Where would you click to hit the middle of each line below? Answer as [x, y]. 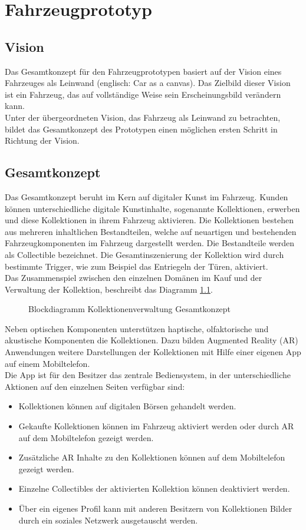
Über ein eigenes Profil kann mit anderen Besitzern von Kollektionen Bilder [155, 508]
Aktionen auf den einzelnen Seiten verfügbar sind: [95, 386]
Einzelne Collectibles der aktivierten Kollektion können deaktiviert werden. [154, 488]
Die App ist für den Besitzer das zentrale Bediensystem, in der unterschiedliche [148, 375]
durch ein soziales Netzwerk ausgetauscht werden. [108, 520]
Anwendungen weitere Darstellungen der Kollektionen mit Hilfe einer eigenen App [153, 352]
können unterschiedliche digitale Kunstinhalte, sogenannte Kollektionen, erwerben [152, 208]
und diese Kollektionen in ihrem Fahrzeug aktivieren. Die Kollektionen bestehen [149, 220]
